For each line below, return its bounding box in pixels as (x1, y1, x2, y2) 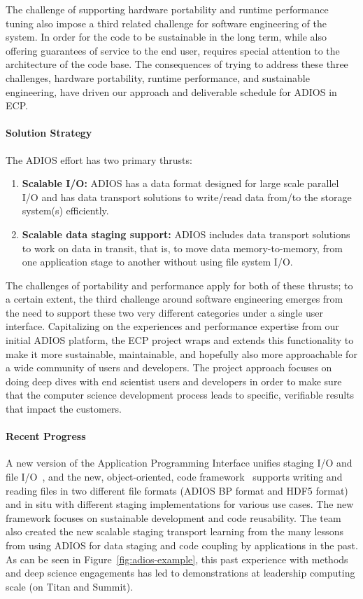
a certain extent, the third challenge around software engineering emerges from (6, 291, 343, 306)
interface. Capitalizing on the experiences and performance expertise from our (6, 319, 339, 333)
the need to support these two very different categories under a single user (6, 305, 324, 319)
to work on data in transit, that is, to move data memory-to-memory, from (22, 240, 343, 255)
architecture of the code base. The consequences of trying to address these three (6, 57, 348, 71)
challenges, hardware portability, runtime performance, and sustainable (6, 70, 310, 85)
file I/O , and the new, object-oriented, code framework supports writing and (6, 469, 343, 484)
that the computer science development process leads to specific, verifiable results (6, 387, 355, 402)
